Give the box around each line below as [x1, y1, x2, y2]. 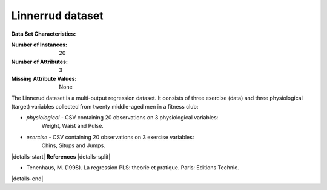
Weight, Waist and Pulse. [41, 122, 104, 130]
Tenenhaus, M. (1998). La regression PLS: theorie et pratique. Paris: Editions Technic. [26, 164, 239, 171]
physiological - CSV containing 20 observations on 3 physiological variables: [26, 114, 219, 121]
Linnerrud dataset [11, 9, 104, 22]
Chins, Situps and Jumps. [41, 142, 105, 149]
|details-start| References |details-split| [11, 153, 111, 160]
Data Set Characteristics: [11, 30, 76, 37]
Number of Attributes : [11, 58, 68, 65]
